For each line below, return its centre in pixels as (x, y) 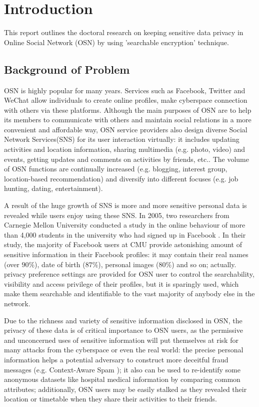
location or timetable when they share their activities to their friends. (110, 399)
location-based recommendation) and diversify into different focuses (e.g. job (121, 178)
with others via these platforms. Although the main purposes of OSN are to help (128, 110)
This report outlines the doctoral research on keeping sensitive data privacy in (124, 32)
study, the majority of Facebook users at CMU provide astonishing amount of (123, 244)
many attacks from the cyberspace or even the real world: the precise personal (124, 350)
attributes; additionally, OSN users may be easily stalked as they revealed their (125, 389)
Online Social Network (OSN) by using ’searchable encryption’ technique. (116, 42)
